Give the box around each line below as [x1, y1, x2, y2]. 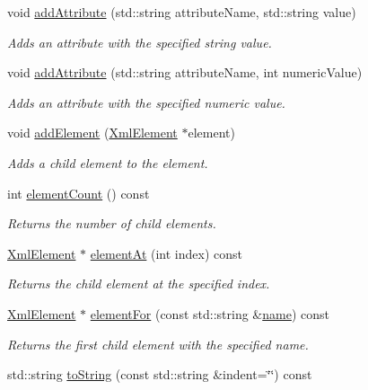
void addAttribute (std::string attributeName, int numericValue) [7, 63, 363, 82]
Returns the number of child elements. [7, 214, 216, 233]
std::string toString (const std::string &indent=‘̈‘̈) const [7, 365, 312, 384]
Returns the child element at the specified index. [7, 274, 270, 293]
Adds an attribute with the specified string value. [7, 32, 272, 51]
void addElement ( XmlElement [7, 123, 178, 142]
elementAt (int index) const [90, 244, 242, 262]
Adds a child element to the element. [7, 153, 208, 172]
